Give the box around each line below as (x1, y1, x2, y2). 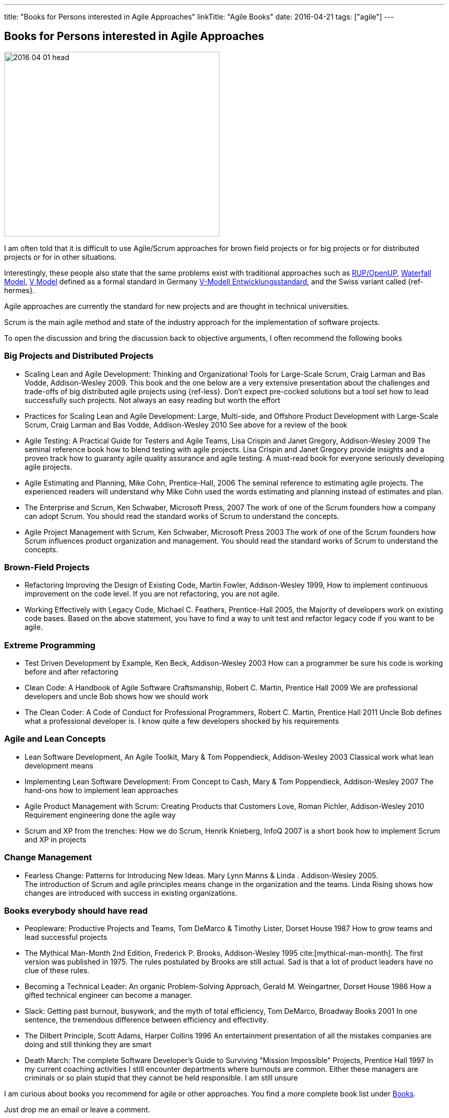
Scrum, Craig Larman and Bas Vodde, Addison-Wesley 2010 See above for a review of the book (25, 420, 348, 429)
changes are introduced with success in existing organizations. (25, 888, 237, 897)
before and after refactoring (25, 667, 118, 677)
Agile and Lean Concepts (4, 734, 106, 744)
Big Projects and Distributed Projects (4, 351, 154, 361)
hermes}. (4, 285, 35, 295)
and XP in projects (25, 835, 87, 844)
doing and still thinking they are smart (25, 1040, 152, 1049)
